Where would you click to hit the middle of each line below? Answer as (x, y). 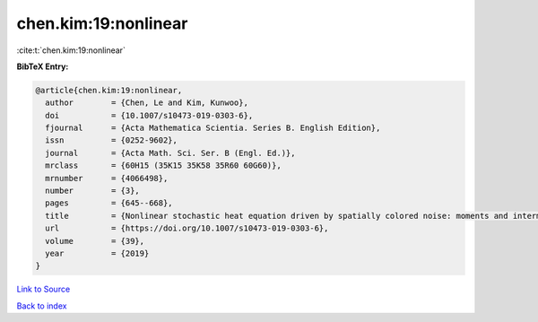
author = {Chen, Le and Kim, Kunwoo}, (147, 103)
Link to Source (43, 289)
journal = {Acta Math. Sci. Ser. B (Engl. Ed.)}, (170, 153)
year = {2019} (97, 253)
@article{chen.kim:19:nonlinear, (109, 90)
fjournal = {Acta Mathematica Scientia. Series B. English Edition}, (213, 128)
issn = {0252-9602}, (112, 140)
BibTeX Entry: (43, 66)
